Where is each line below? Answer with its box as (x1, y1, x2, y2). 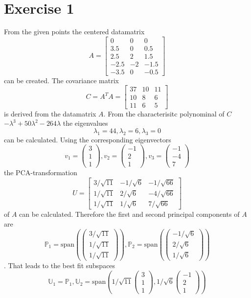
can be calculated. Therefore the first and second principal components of (19, 209, 240, 219)
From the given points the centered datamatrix (4, 26, 145, 37)
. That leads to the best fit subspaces (4, 260, 115, 271)
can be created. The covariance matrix (4, 75, 119, 85)
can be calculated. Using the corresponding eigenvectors (4, 134, 171, 144)
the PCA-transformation (4, 167, 77, 178)
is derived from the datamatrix (4, 108, 96, 118)
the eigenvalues (63, 118, 108, 128)
